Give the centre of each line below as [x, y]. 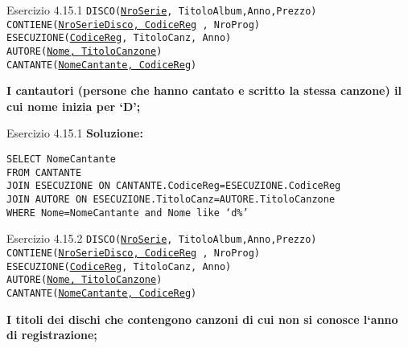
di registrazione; [52, 335]
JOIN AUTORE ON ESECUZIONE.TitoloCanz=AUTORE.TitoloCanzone [171, 200]
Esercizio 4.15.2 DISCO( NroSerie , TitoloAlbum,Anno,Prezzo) [162, 238]
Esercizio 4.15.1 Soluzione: [75, 133]
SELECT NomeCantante [62, 160]
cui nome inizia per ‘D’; [74, 106]
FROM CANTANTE [44, 172]
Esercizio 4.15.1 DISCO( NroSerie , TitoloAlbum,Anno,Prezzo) [162, 10]
